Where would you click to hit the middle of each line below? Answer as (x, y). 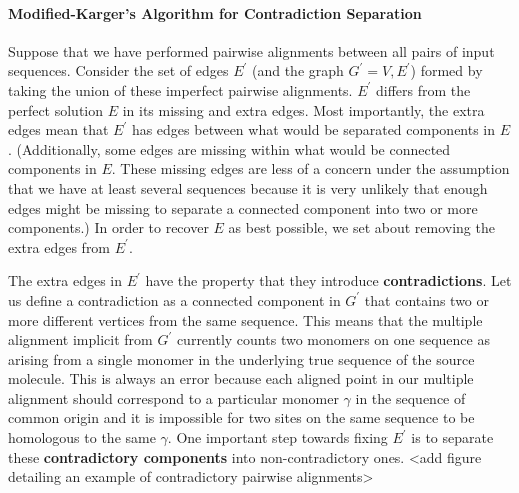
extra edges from (59, 246)
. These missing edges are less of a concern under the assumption (310, 168)
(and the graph (297, 70)
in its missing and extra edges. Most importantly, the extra (303, 109)
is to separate (452, 437)
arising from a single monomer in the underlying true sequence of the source (241, 358)
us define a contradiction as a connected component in (174, 299)
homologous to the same (82, 437)
